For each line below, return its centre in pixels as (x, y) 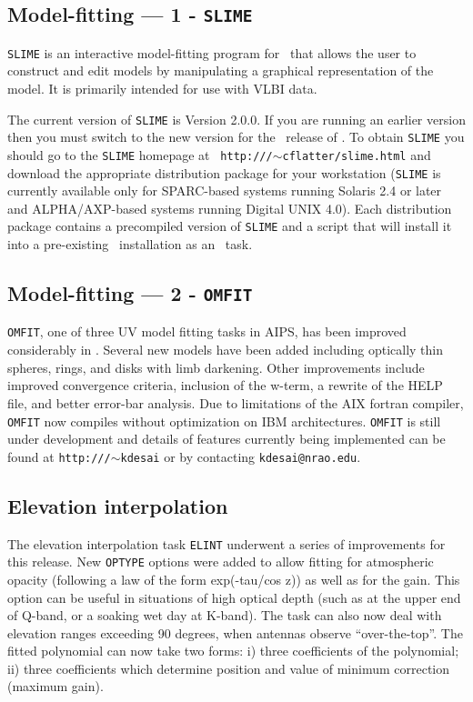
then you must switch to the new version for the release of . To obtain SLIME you (236, 137)
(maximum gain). (55, 686)
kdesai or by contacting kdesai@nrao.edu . (241, 456)
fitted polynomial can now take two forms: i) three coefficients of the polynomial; (233, 651)
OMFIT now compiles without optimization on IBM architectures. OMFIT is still (224, 421)
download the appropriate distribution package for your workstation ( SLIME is (224, 172)
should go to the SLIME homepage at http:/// (140, 154)
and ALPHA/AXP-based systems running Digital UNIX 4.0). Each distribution (230, 208)
